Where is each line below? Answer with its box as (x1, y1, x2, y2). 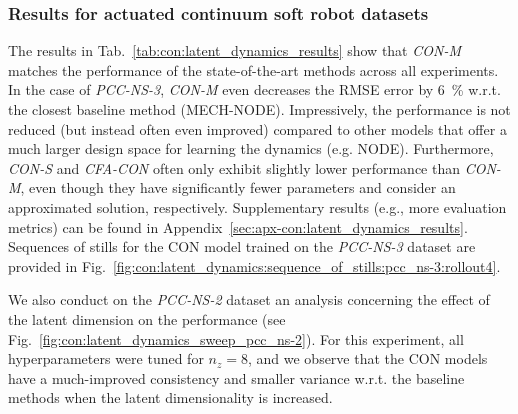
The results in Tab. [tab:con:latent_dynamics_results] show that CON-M (8, 40, 461, 61)
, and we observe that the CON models (247, 348, 488, 369)
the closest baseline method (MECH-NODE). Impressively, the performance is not (8, 99, 511, 119)
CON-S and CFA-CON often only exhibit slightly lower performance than (8, 157, 461, 178)
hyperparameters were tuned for (8, 348, 204, 369)
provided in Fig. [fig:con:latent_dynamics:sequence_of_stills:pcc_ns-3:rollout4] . (8, 255, 501, 276)
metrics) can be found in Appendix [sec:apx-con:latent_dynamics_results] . (8, 216, 468, 237)
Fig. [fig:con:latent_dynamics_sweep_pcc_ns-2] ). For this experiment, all (8, 328, 464, 349)
